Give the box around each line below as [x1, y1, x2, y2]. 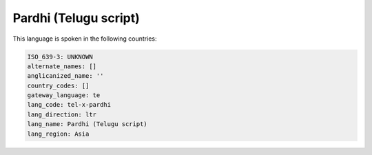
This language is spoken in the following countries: [12, 34, 157, 43]
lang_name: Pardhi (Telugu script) [27, 121, 147, 128]
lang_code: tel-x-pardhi [27, 101, 112, 109]
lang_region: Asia [27, 130, 90, 138]
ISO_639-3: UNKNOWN [27, 52, 93, 61]
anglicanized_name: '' [27, 72, 104, 80]
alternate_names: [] [27, 62, 96, 70]
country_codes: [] [27, 81, 90, 90]
